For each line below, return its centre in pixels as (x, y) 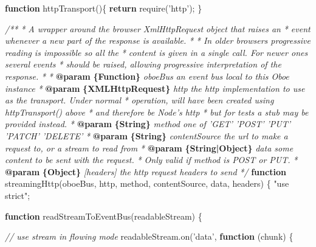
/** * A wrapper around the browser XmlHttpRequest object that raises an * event (158, 28)
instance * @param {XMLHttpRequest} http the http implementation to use (155, 88)
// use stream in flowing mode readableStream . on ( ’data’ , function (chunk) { (149, 236)
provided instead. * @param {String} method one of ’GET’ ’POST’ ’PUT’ (148, 124)
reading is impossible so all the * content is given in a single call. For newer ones (156, 52)
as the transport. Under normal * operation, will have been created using (139, 100)
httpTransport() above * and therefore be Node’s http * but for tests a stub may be (157, 112)
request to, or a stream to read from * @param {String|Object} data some (149, 148)
